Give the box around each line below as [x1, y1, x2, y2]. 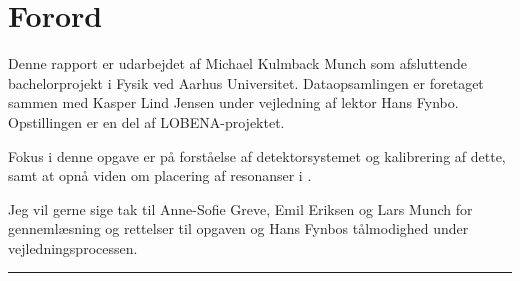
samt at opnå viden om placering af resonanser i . [8, 165, 312, 186]
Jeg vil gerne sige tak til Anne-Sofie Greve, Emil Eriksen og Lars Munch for [8, 198, 473, 219]
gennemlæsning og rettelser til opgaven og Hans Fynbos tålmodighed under [8, 218, 469, 239]
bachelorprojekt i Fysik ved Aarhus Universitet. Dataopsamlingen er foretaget [8, 72, 484, 93]
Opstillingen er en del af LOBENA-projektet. [8, 111, 285, 132]
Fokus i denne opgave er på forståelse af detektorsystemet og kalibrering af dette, [8, 145, 506, 166]
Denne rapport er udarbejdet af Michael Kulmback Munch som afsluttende [8, 53, 468, 74]
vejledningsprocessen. [8, 237, 138, 258]
